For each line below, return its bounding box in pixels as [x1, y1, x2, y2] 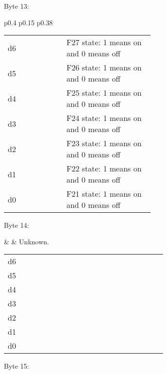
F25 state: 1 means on [66, 87, 142, 99]
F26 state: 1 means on [66, 62, 142, 73]
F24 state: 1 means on [66, 112, 142, 124]
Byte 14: [4, 220, 29, 230]
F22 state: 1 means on [66, 163, 142, 174]
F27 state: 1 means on [66, 36, 142, 48]
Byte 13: [4, 1, 29, 11]
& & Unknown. [4, 236, 49, 246]
